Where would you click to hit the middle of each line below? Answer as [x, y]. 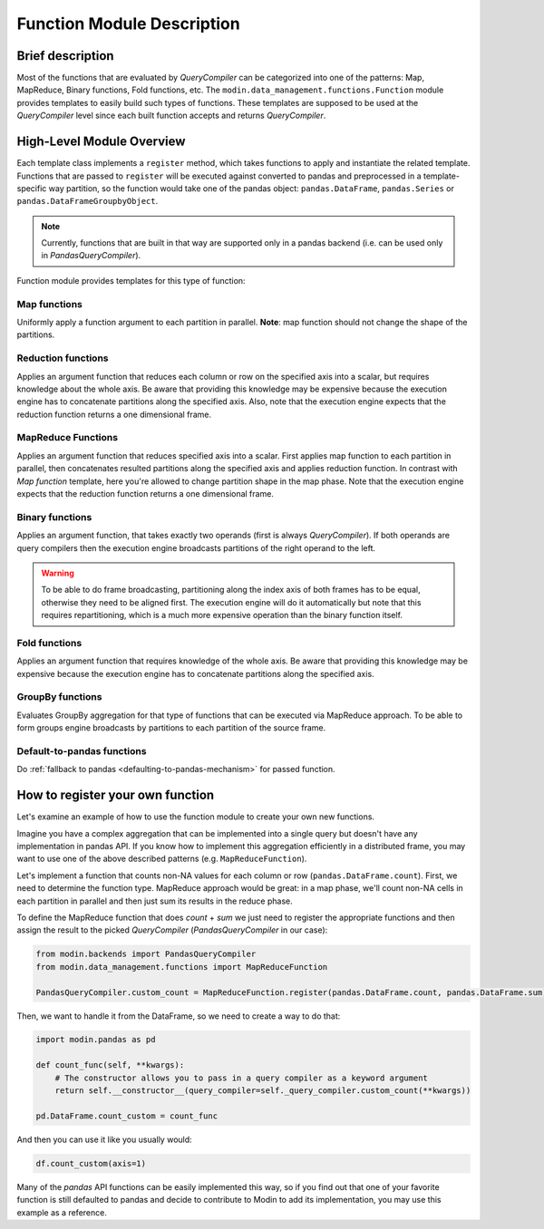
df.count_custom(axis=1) [91, 1163]
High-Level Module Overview [101, 142]
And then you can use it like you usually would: [104, 1139]
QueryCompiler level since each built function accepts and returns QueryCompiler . [171, 116]
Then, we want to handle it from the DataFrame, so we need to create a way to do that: [179, 1016]
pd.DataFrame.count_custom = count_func [126, 1116]
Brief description [65, 56]
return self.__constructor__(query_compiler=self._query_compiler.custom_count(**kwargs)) [263, 1091]
